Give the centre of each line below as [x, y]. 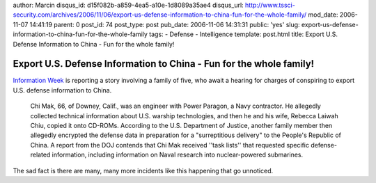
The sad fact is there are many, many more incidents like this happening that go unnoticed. [143, 170]
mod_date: [323, 15]
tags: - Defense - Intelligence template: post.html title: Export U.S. [243, 34]
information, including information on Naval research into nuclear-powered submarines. [178, 155]
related [40, 155]
